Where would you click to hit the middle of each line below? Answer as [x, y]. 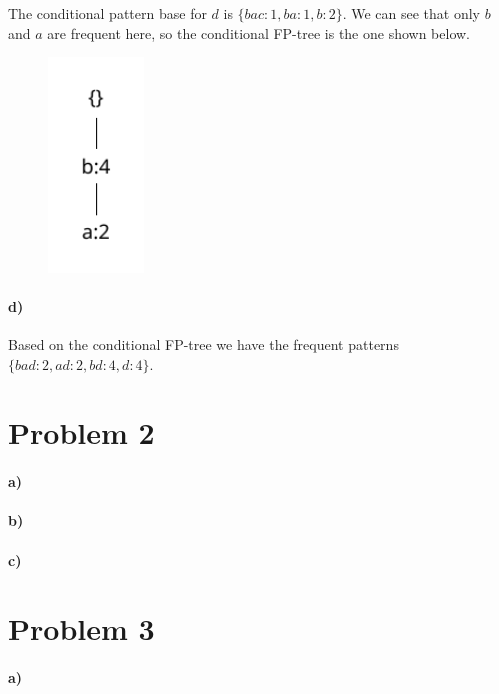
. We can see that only [411, 13]
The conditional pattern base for [107, 13]
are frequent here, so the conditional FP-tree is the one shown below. [259, 32]
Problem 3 [81, 628]
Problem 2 [81, 432]
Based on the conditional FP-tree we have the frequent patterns [203, 344]
